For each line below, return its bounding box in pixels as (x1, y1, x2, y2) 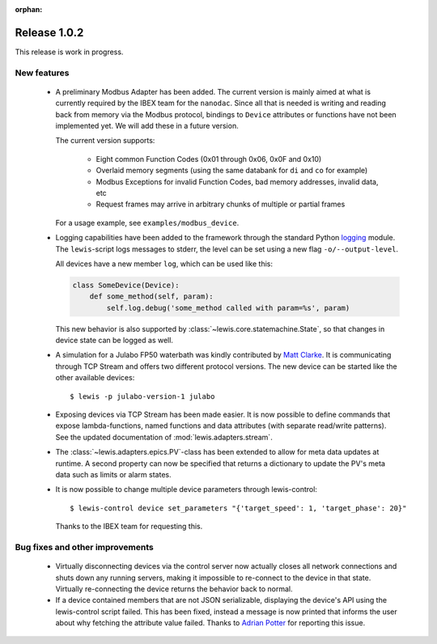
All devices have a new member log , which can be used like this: (55, 259, 273, 269)
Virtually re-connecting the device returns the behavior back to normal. (55, 583, 293, 594)
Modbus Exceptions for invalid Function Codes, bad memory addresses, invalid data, (95, 176, 379, 186)
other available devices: (55, 373, 135, 383)
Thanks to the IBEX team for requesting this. (55, 522, 203, 532)
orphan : (15, 5, 43, 14)
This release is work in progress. (15, 47, 124, 57)
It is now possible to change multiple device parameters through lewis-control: (55, 485, 317, 494)
